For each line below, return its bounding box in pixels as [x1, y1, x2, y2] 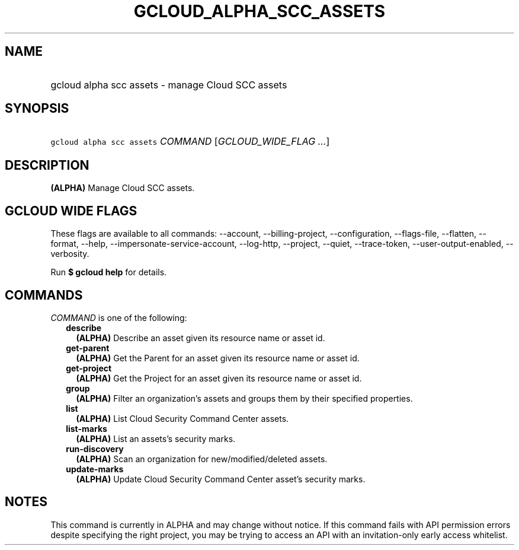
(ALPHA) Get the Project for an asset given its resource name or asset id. [76, 373, 362, 383]
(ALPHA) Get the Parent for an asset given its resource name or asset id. [76, 352, 360, 363]
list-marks [66, 423, 107, 434]
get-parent [66, 342, 110, 353]
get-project [66, 363, 112, 373]
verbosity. [50, 249, 89, 259]
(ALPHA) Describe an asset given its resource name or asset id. [76, 332, 325, 343]
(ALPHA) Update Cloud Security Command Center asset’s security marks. [76, 473, 366, 484]
